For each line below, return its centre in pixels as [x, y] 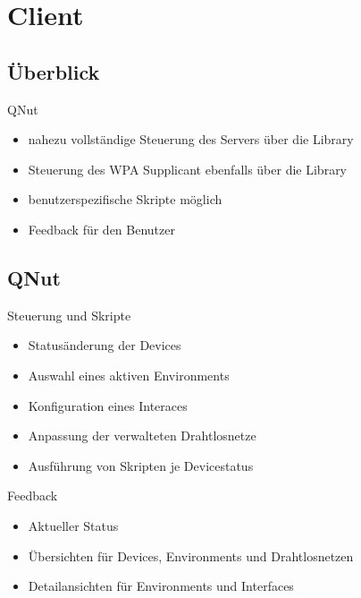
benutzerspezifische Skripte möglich [125, 199]
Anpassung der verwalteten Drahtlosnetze [142, 436]
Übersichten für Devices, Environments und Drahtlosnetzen [191, 555]
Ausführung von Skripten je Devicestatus [141, 465]
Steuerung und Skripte [69, 315]
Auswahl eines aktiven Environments [129, 375]
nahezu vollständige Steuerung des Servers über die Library [191, 139]
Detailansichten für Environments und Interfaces [161, 586]
